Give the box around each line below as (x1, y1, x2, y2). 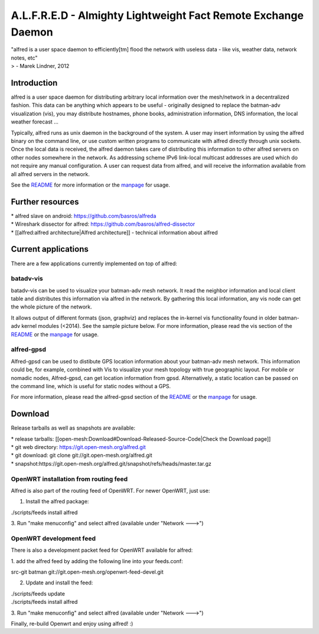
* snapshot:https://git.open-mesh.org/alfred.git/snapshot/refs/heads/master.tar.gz (11, 460, 212, 467)
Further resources (11, 197, 79, 207)
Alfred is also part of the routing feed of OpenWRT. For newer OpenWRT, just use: (11, 487, 210, 494)
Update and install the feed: (25, 579, 93, 586)
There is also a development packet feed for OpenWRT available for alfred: (11, 547, 193, 554)
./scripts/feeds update (11, 590, 65, 597)
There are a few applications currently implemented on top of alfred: (11, 260, 177, 267)
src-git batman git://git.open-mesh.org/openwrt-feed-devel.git (11, 568, 164, 576)
